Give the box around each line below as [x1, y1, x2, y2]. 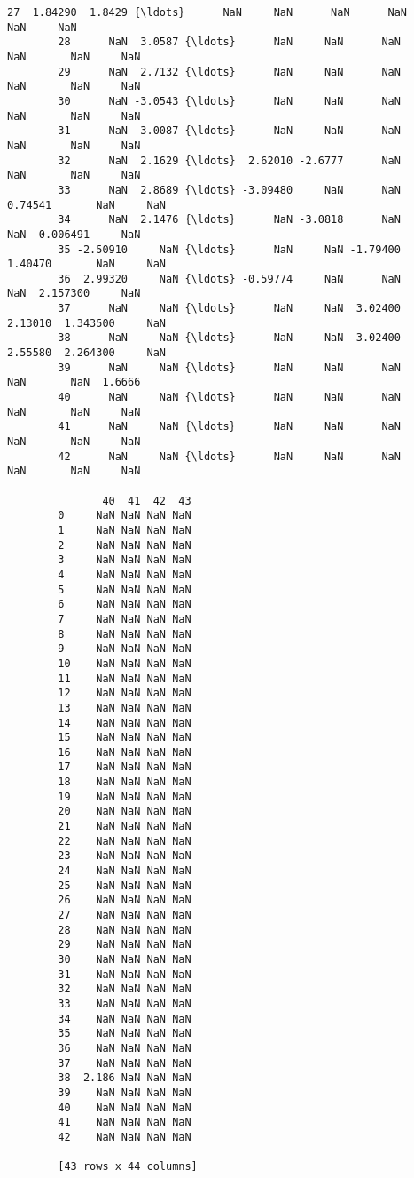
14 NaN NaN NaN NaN [58, 716, 191, 729]
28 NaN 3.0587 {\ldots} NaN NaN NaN [58, 36, 401, 49]
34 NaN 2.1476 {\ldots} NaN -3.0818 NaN [58, 213, 401, 227]
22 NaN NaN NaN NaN [58, 834, 191, 848]
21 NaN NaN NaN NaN [58, 820, 191, 833]
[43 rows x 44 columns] [58, 1160, 198, 1174]
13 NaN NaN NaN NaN [58, 701, 191, 714]
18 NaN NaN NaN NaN [58, 776, 191, 789]
